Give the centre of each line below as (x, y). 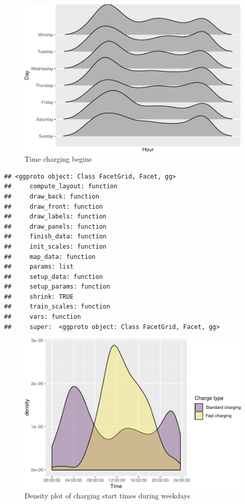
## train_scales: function (57, 307)
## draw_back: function (52, 196)
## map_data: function (50, 257)
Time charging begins (58, 159)
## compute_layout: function (61, 187)
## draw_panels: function (55, 226)
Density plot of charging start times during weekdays (107, 496)
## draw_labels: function (55, 217)
